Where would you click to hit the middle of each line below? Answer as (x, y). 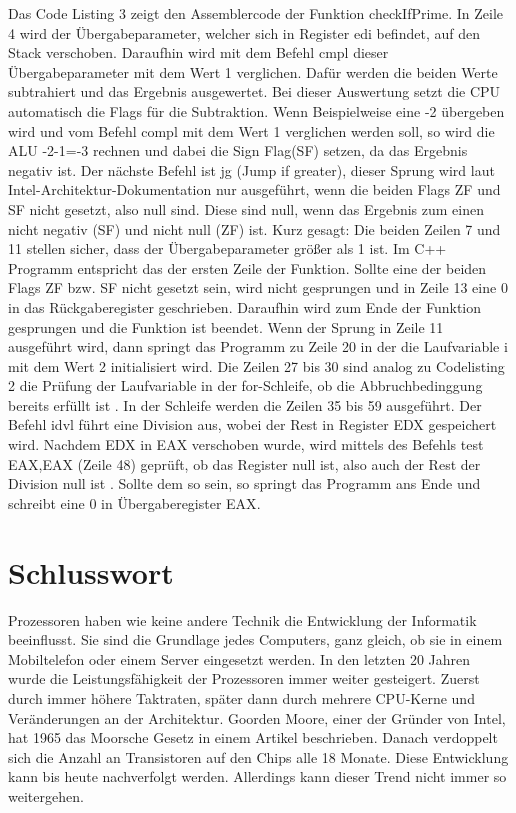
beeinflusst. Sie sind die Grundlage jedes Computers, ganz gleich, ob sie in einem (255, 639)
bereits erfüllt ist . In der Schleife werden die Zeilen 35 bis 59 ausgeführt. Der (245, 404)
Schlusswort (91, 571)
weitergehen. (46, 795)
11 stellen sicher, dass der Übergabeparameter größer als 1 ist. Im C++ (227, 248)
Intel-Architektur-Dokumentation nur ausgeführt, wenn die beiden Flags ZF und (254, 189)
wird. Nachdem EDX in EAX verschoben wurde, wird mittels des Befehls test (246, 444)
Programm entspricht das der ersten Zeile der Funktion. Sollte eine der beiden (247, 267)
